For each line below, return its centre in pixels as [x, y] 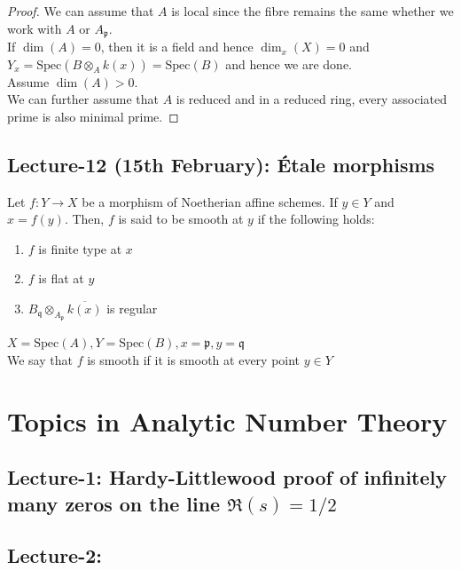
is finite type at [80, 248]
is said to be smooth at [181, 219]
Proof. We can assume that [81, 11]
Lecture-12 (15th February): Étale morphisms [221, 164]
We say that [40, 359]
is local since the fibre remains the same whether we [313, 11]
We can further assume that [83, 99]
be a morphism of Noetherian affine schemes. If [210, 201]
